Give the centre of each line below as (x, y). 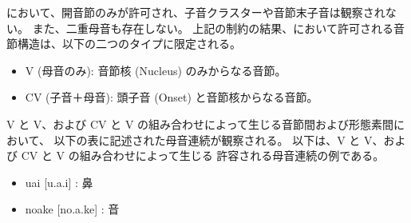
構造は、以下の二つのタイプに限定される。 (129, 44)
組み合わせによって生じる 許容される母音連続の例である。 (232, 155)
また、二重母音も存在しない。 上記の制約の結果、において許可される (213, 28)
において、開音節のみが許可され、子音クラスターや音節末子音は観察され (196, 12)
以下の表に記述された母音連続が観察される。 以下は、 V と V (213, 139)
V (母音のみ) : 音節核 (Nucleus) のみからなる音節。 (156, 70)
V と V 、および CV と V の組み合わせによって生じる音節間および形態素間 (200, 123)
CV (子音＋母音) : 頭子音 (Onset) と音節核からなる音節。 (172, 97)
